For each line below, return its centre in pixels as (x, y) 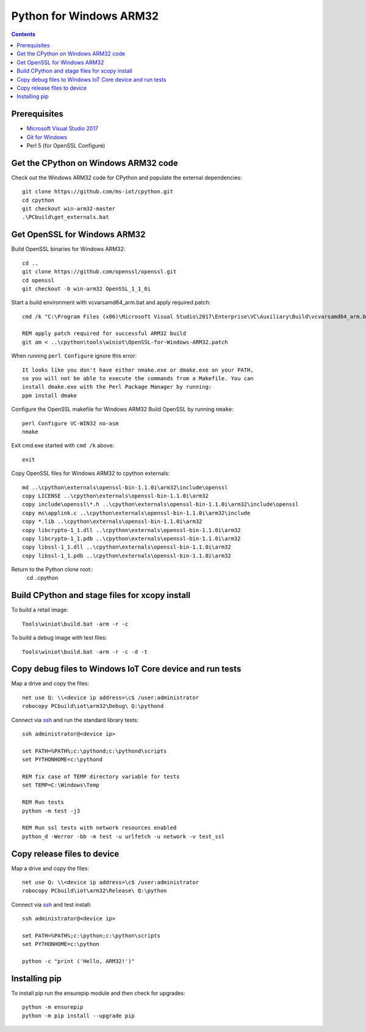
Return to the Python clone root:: (52, 569)
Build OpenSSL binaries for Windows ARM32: (68, 249)
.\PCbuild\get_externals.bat (66, 217)
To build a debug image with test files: (59, 638)
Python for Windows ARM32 (85, 16)
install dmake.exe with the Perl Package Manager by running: (117, 387)
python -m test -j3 (51, 811)
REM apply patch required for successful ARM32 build (104, 334)
